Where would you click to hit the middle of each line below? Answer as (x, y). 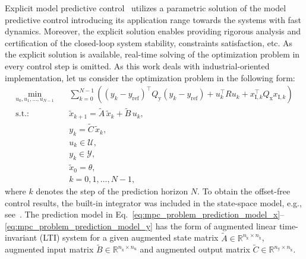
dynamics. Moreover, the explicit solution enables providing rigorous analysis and (153, 31)
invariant (21, 237)
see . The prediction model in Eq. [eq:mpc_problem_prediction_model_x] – (145, 214)
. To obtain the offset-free (244, 191)
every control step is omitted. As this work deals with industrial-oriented (137, 65)
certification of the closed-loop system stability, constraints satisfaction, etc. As (149, 42)
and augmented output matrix (195, 249)
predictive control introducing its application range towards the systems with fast (153, 19)
